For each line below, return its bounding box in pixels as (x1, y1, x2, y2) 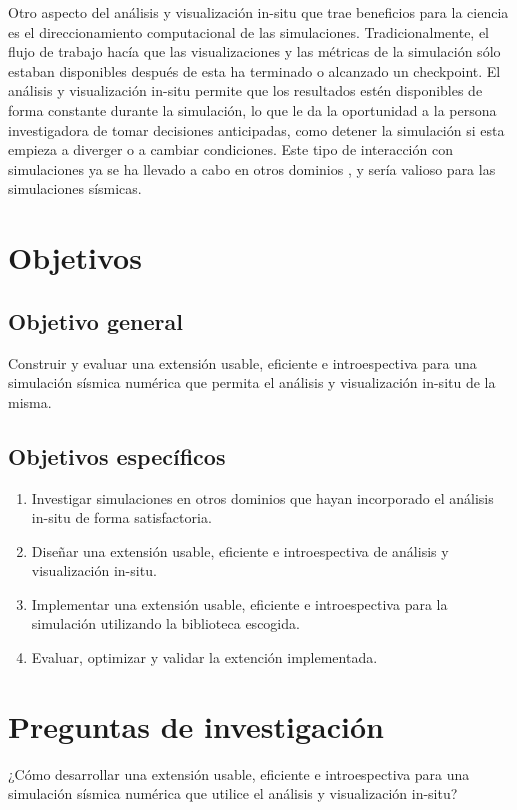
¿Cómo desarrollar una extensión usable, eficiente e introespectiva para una (8, 763, 470, 784)
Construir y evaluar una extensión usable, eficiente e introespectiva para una (8, 352, 477, 373)
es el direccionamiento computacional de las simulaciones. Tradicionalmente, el (8, 21, 490, 42)
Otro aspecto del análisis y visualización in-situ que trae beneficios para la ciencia (8, 2, 509, 22)
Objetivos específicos (8, 440, 226, 471)
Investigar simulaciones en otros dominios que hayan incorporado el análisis (31, 487, 494, 508)
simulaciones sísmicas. (8, 178, 142, 199)
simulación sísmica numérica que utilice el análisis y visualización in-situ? (8, 783, 458, 804)
